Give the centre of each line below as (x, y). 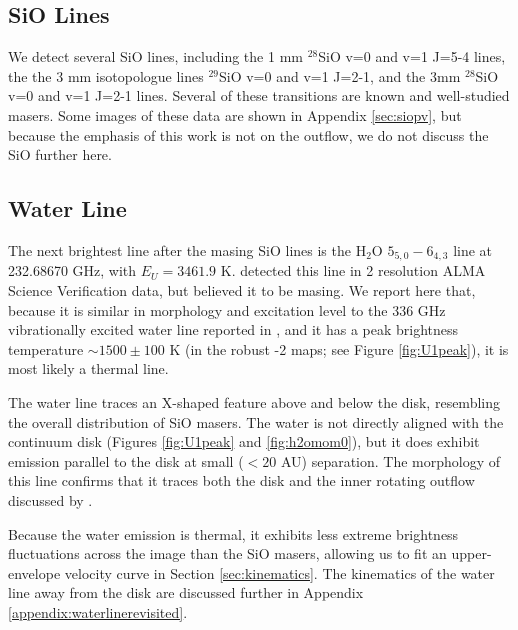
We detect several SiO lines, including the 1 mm (155, 56)
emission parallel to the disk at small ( (126, 460)
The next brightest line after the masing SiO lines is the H (187, 249)
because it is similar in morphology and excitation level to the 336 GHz (227, 309)
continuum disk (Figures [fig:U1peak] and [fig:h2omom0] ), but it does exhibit (244, 441)
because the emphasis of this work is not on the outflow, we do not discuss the (248, 134)
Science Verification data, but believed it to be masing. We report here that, (242, 290)
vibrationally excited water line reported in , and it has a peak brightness (233, 329)
